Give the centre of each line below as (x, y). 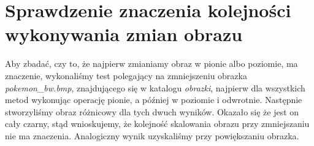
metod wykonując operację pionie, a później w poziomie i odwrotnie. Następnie (154, 100)
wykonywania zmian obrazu (124, 34)
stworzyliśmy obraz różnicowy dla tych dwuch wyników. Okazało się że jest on (152, 111)
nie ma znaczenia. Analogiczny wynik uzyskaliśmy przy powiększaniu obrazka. (152, 135)
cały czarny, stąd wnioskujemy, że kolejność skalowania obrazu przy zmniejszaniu (157, 124)
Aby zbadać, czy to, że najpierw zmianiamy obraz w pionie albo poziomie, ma (151, 63)
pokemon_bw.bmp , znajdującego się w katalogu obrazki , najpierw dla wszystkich (155, 87)
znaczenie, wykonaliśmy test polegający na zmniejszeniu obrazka (126, 75)
